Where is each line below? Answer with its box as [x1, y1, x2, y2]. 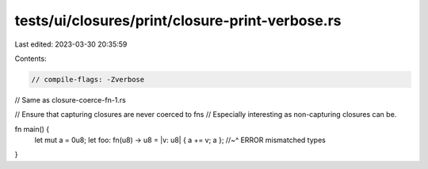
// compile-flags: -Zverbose [31, 75, 145, 84]
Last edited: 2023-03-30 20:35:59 [14, 39, 128, 49]
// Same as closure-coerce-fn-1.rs [14, 95, 126, 104]
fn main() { [14, 124, 50, 133]
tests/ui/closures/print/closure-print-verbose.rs [14, 12, 342, 29]
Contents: [14, 54, 47, 63]
